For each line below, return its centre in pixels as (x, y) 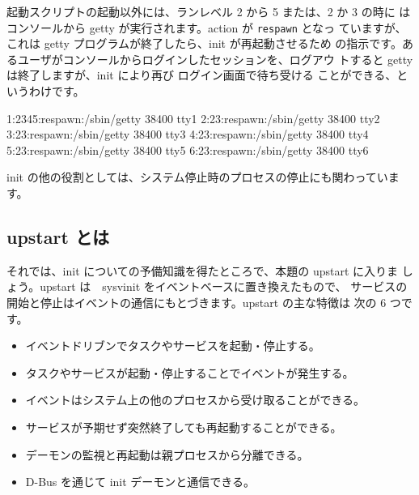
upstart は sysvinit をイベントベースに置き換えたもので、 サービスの (224, 286)
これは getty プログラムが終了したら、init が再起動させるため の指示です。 (204, 43)
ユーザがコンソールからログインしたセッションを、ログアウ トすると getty (215, 59)
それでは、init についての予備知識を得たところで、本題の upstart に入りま (203, 270)
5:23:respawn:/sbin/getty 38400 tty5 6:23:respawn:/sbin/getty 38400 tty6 (188, 149)
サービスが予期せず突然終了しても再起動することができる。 (184, 427)
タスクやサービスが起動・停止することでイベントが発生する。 (190, 372)
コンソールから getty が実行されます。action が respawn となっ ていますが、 (207, 27)
